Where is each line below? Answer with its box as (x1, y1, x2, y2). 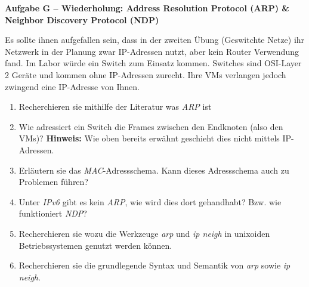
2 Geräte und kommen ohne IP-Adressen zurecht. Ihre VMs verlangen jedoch (5, 68, 286, 81)
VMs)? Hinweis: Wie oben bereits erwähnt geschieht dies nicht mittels (18, 132, 280, 144)
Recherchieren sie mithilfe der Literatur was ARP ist (18, 100, 212, 113)
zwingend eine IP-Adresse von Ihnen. (5, 80, 140, 92)
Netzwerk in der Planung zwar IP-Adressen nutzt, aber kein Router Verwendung (5, 45, 299, 57)
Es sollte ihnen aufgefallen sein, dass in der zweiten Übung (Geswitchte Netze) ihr (5, 33, 305, 46)
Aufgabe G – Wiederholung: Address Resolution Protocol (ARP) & (5, 2, 289, 14)
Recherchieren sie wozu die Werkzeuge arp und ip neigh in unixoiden (18, 227, 270, 239)
